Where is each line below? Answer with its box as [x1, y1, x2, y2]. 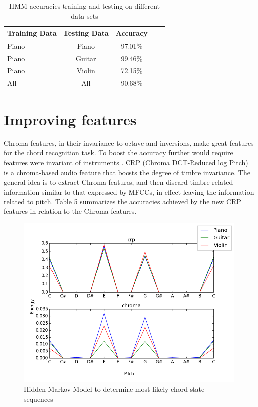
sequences [24, 393, 53, 404]
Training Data [7, 28, 57, 38]
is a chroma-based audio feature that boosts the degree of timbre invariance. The [4, 167, 250, 177]
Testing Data [63, 28, 109, 38]
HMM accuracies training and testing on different [9, 1, 160, 11]
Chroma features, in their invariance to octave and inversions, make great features [4, 137, 254, 148]
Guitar [75, 53, 96, 63]
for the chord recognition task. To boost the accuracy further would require [4, 147, 233, 158]
